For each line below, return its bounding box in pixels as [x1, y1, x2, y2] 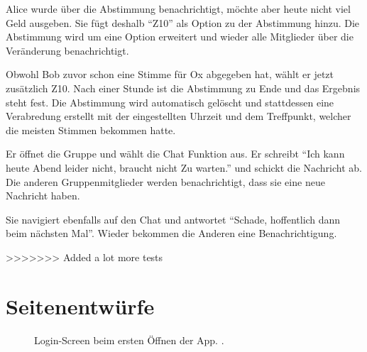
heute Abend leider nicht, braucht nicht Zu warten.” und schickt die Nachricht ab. [6, 160, 362, 175]
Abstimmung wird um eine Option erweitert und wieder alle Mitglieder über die [6, 29, 354, 44]
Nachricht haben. [6, 188, 80, 203]
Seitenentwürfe [6, 291, 155, 320]
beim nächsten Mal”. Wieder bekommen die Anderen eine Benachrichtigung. [6, 226, 337, 241]
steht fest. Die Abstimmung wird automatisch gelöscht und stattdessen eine [6, 94, 334, 109]
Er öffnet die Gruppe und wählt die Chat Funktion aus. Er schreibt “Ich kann [6, 146, 345, 161]
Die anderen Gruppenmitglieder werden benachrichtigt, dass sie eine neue [6, 174, 325, 189]
